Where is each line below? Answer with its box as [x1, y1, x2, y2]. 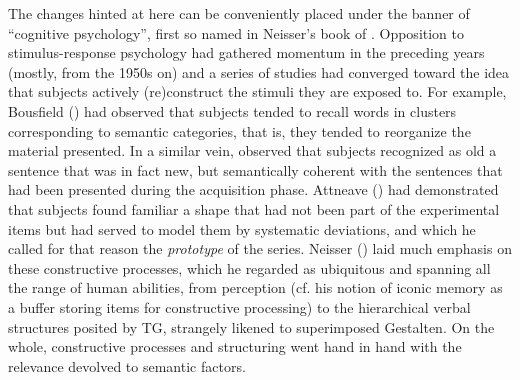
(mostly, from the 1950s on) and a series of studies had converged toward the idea [8, 61, 510, 82]
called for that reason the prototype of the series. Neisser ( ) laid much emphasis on [8, 238, 512, 259]
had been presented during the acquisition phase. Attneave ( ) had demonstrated [8, 179, 499, 200]
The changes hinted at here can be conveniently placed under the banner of [8, 3, 470, 23]
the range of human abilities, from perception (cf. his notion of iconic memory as [8, 277, 503, 298]
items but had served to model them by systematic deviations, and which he [8, 218, 476, 239]
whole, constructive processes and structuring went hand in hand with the [8, 336, 462, 357]
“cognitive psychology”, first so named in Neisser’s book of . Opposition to [8, 22, 465, 43]
